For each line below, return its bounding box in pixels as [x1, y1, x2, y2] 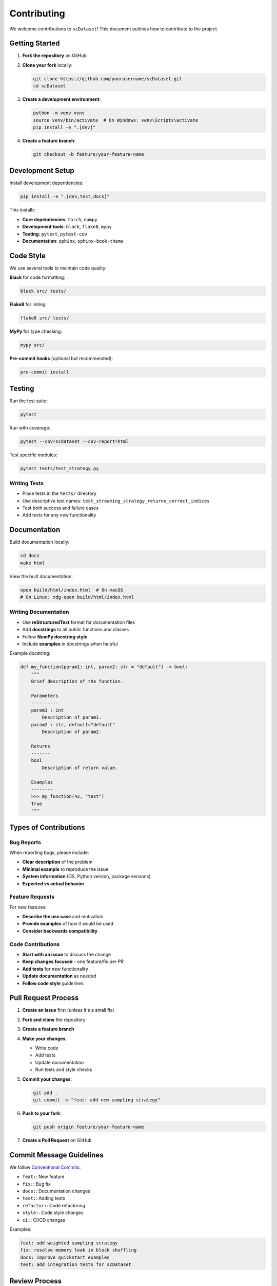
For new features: [9, 904, 47, 910]
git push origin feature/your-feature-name [33, 1124, 145, 1130]
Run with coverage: [9, 424, 51, 431]
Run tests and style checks [35, 1066, 92, 1073]
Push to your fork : [22, 1110, 62, 1116]
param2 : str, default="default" [31, 722, 115, 727]
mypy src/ [20, 342, 45, 348]
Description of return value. [42, 764, 118, 771]
